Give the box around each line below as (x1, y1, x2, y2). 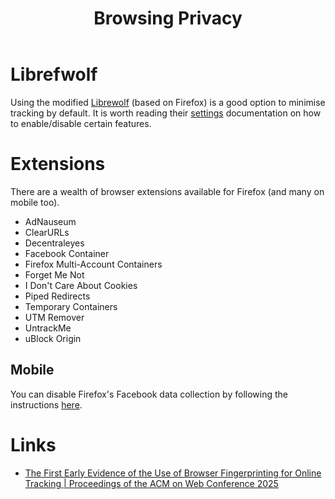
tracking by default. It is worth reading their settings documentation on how (10, 107, 322, 119)
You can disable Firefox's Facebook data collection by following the (10, 388, 288, 400)
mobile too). (10, 196, 60, 208)
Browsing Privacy (93, 7, 243, 30)
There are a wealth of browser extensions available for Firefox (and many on (10, 185, 325, 197)
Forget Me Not (24, 268, 85, 281)
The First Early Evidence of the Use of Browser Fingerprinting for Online (24, 467, 322, 479)
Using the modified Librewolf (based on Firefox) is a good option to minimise (10, 96, 326, 108)
